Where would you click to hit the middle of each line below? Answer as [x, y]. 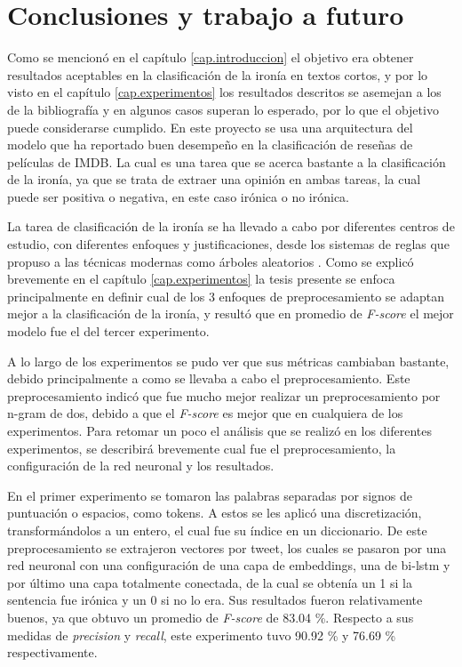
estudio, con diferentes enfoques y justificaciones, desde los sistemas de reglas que [228, 244]
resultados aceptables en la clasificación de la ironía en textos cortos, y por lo [218, 74]
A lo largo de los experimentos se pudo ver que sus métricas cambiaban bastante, [228, 361]
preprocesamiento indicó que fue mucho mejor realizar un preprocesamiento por [224, 395]
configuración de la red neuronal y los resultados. [141, 466]
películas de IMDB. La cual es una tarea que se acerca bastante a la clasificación [227, 161]
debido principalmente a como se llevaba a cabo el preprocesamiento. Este [209, 378]
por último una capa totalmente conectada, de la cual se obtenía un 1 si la [210, 582]
